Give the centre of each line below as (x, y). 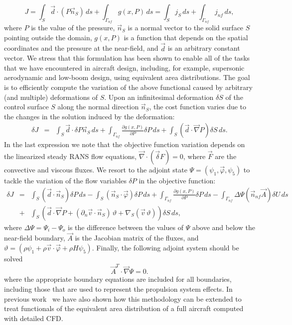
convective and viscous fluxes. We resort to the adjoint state (96, 169)
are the (226, 156)
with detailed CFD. (34, 318)
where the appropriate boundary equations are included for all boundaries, (118, 279)
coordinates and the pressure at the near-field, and (81, 48)
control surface (26, 107)
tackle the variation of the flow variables (65, 180)
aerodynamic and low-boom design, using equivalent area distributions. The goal (127, 77)
